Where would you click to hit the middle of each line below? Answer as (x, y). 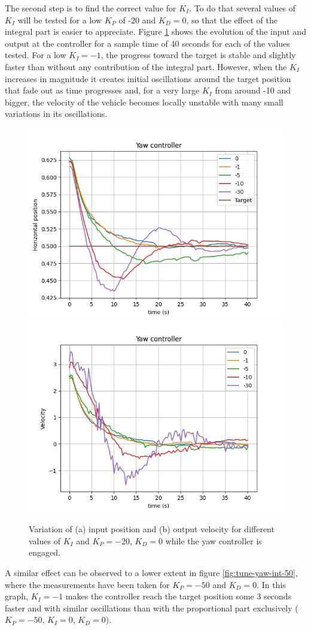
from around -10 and (253, 90)
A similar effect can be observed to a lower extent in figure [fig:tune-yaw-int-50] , (151, 572)
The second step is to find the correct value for (91, 8)
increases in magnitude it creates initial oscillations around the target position (148, 78)
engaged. (45, 552)
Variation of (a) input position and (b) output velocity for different (152, 529)
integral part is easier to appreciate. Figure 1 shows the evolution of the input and (155, 31)
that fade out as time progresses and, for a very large (102, 90)
